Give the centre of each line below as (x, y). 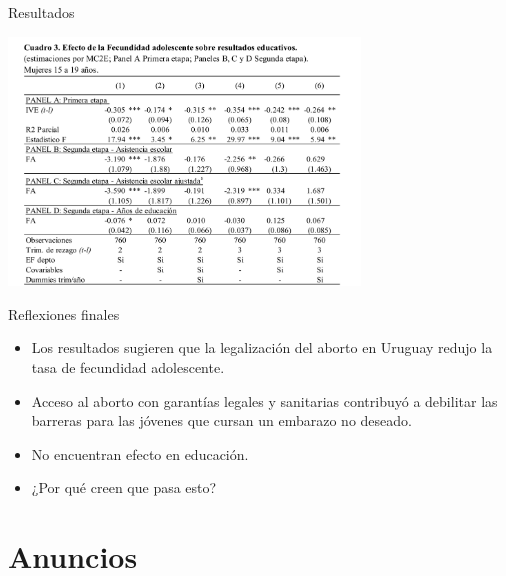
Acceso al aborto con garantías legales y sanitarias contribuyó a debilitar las (264, 400)
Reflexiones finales (64, 313)
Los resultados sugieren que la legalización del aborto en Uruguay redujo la (262, 347)
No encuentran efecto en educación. (140, 453)
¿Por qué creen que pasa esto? (124, 487)
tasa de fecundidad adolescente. (128, 367)
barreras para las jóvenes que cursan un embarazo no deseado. (221, 420)
